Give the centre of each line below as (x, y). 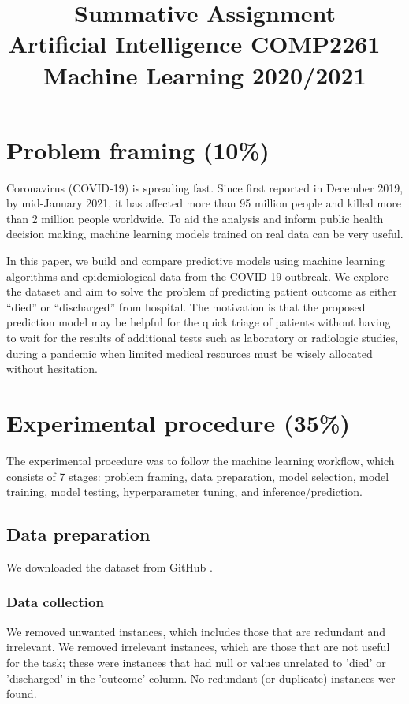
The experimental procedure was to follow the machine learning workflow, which (201, 460)
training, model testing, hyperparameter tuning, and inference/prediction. (184, 492)
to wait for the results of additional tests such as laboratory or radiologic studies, (203, 338)
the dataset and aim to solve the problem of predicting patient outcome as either (202, 291)
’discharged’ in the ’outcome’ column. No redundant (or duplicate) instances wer (201, 678)
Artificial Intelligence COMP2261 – (205, 44)
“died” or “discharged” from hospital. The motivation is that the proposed (186, 306)
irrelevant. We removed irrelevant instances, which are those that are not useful (198, 647)
